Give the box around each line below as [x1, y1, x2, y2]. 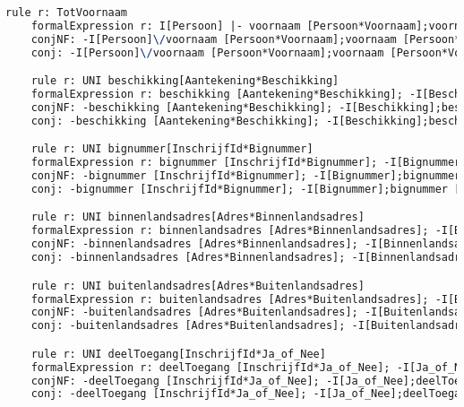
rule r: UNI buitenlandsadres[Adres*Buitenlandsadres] [30, 279, 365, 292]
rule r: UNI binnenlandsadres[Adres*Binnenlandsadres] [30, 211, 365, 224]
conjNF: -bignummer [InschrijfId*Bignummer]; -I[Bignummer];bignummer [30, 169, 461, 183]
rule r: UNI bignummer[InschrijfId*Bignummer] [30, 143, 314, 156]
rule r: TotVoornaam [5, 6, 128, 19]
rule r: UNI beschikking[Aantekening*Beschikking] [30, 74, 339, 88]
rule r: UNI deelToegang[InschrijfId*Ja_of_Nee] [30, 347, 326, 360]
